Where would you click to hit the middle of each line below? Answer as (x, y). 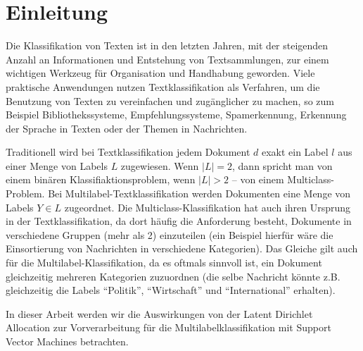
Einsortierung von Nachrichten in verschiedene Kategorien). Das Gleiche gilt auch (182, 248)
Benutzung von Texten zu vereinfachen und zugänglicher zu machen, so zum (170, 100)
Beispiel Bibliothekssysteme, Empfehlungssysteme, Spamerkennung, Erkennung (176, 115)
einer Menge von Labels (57, 165)
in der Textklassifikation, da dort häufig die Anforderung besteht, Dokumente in (179, 221)
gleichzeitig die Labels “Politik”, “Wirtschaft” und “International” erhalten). (171, 290)
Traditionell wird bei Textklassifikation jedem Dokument (128, 152)
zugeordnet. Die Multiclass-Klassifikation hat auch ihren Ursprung (208, 207)
